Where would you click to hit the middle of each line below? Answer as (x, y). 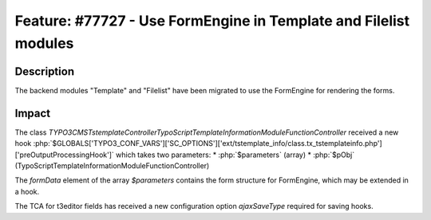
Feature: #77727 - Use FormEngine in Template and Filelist (212, 21)
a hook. (27, 191)
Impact (33, 113)
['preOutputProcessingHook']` (65, 155)
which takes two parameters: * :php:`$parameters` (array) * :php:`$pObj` (235, 155)
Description (45, 71)
